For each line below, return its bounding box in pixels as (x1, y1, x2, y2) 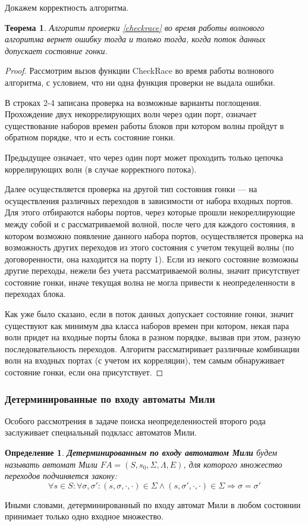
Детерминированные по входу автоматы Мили (5, 391, 215, 406)
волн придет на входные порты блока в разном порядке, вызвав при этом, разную (5, 331, 301, 343)
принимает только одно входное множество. (5, 510, 164, 522)
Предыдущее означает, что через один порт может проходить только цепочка (5, 151, 283, 163)
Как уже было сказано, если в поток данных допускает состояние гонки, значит (5, 308, 294, 320)
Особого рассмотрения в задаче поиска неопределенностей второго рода (5, 414, 266, 427)
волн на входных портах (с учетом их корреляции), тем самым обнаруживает (5, 354, 285, 367)
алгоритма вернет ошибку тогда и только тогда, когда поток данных (5, 33, 266, 45)
